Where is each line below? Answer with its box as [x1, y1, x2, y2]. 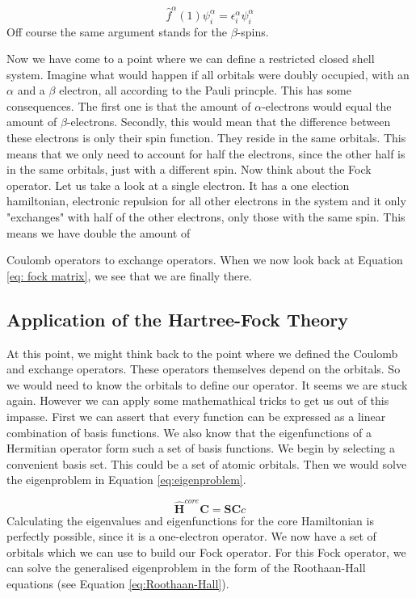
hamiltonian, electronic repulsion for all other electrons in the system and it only [6, 192, 406, 209]
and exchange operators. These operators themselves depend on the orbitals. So [6, 360, 401, 377]
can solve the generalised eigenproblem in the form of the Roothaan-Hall [6, 559, 366, 576]
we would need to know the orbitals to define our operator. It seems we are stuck [6, 376, 408, 393]
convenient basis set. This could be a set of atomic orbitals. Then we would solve [6, 455, 407, 472]
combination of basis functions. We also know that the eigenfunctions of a [6, 423, 372, 440]
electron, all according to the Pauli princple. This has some [59, 82, 351, 99]
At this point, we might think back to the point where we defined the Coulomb [6, 344, 398, 361]
